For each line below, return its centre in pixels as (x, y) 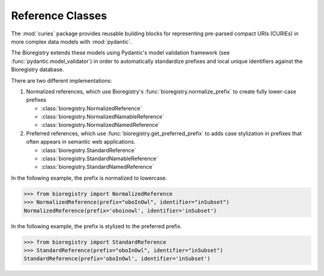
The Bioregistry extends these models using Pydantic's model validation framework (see (121, 53)
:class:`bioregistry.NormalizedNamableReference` (103, 117)
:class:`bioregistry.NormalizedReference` (91, 108)
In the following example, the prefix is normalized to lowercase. (89, 178)
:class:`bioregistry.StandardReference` (88, 150)
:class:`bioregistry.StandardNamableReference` (100, 159)
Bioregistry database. (37, 69)
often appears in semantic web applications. (81, 142)
